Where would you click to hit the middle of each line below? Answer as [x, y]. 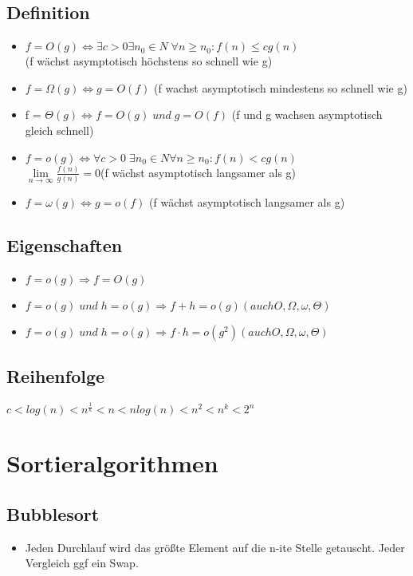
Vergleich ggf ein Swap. [82, 563]
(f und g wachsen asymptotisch [307, 114]
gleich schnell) [59, 130]
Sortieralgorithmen [112, 463]
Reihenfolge [56, 376]
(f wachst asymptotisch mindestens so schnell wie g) [281, 87]
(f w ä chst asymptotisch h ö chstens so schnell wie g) [149, 61]
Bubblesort [53, 513]
